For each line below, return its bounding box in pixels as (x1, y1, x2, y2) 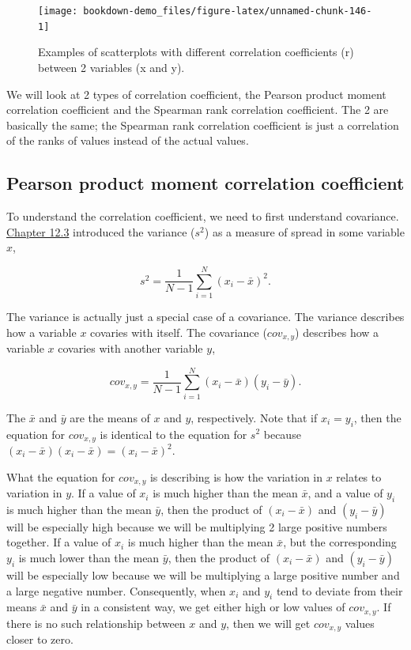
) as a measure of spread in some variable (204, 223, 405, 240)
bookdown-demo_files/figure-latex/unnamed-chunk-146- (83, 6, 372, 17)
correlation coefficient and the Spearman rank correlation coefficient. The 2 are (6, 101, 389, 118)
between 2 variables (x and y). (38, 59, 185, 75)
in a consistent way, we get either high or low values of (81, 599, 345, 615)
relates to (336, 468, 382, 485)
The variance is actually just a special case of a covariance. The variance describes (6, 308, 405, 324)
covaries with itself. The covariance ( (90, 323, 267, 340)
